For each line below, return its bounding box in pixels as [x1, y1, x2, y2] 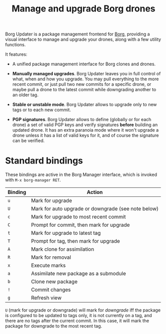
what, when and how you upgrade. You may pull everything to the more [12, 76, 159, 82]
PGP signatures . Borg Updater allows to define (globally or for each [12, 117, 152, 123]
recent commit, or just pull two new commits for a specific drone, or [12, 81, 152, 87]
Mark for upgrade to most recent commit [31, 213, 126, 220]
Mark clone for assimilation [31, 246, 94, 253]
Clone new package [31, 278, 78, 285]
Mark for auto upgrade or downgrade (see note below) [31, 205, 159, 212]
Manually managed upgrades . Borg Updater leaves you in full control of [12, 71, 161, 77]
